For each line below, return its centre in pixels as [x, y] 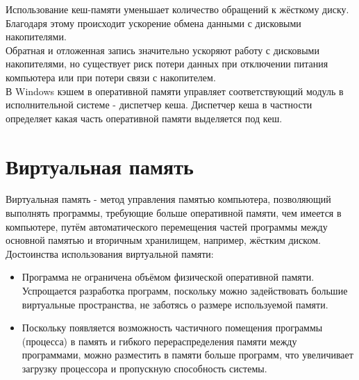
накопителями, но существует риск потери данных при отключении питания [167, 64]
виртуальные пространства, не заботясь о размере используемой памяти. [175, 304]
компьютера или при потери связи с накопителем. [111, 77]
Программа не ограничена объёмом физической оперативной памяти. [168, 277]
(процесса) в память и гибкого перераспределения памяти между [159, 341]
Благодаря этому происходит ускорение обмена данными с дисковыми [153, 23]
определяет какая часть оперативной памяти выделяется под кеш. [144, 118]
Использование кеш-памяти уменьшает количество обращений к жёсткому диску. [177, 9]
